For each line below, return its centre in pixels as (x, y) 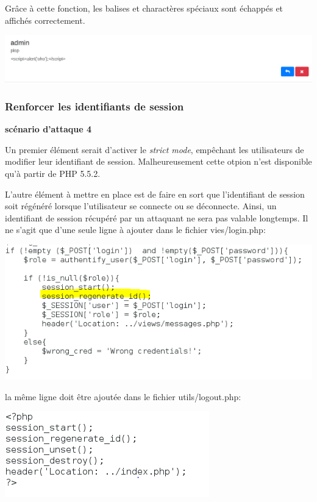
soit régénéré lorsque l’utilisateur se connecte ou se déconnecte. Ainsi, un (141, 206)
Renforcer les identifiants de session (94, 106)
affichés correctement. (45, 20)
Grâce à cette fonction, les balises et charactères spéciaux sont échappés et (144, 8)
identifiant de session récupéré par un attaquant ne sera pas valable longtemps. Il (157, 217)
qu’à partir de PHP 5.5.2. (53, 174)
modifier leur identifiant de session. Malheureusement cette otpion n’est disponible (158, 161)
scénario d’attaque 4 (48, 129)
